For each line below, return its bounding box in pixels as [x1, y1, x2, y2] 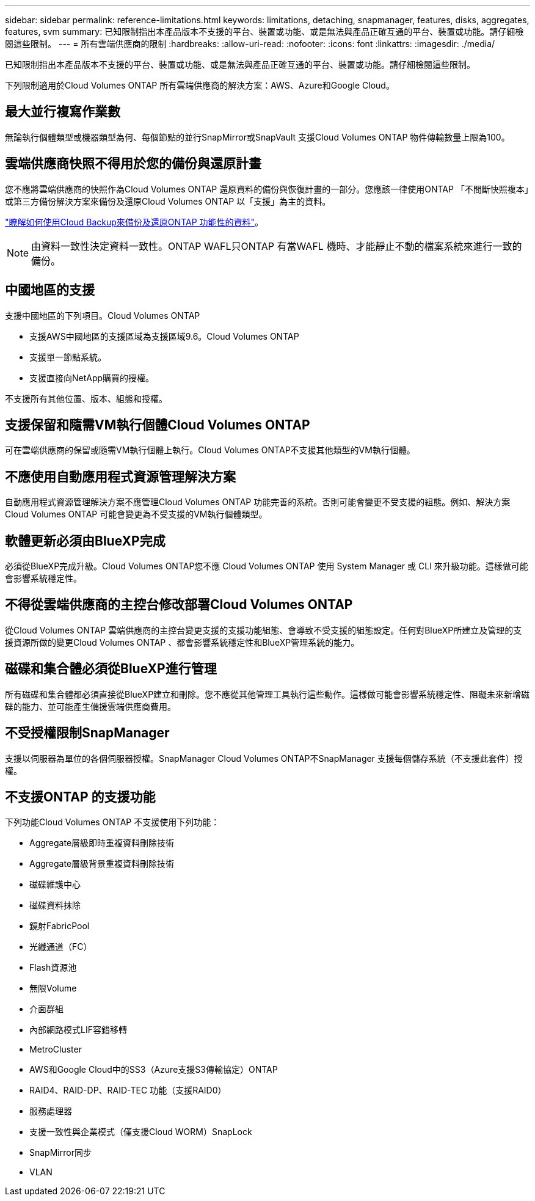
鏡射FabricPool [29, 921, 90, 932]
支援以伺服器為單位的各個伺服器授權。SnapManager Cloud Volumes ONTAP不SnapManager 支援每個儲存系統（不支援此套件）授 [5, 753, 523, 764]
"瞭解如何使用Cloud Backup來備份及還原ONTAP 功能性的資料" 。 [5, 216, 264, 227]
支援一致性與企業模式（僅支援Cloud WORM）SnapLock [29, 1126, 252, 1137]
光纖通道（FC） [29, 941, 92, 952]
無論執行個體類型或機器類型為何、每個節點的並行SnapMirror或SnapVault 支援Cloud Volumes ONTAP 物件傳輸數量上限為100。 [5, 131, 510, 142]
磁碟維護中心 [29, 879, 81, 890]
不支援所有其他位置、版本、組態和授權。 [5, 393, 167, 404]
